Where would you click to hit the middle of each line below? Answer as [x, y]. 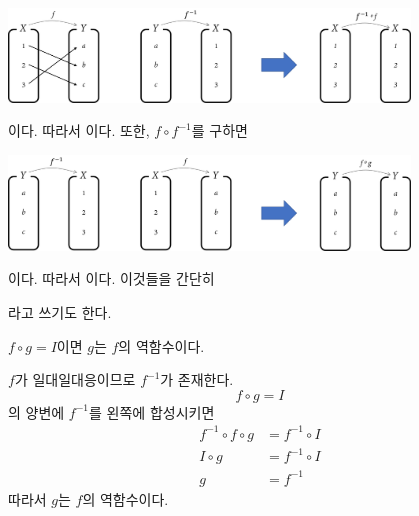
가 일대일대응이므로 [75, 379]
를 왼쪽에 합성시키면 [152, 411]
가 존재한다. [197, 379]
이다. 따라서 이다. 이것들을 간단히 [111, 278]
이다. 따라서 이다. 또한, [79, 130]
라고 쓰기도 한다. [60, 311]
